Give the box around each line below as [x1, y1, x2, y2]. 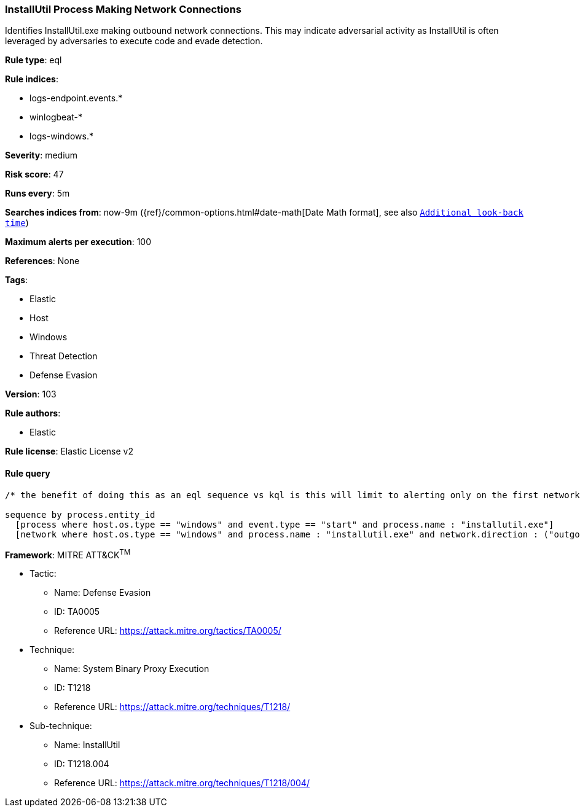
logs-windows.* [29, 131, 93, 142]
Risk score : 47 [5, 169, 64, 180]
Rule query [5, 467, 50, 478]
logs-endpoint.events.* [29, 93, 123, 104]
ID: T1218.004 [54, 759, 109, 770]
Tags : [5, 275, 28, 286]
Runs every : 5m [5, 188, 70, 199]
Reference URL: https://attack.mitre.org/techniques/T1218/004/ [54, 778, 310, 789]
